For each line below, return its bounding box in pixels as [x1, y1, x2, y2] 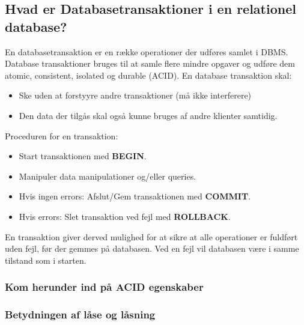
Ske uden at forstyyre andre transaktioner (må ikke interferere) [19, 89, 252, 102]
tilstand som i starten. [5, 254, 87, 266]
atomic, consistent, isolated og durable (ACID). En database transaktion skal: [5, 68, 292, 81]
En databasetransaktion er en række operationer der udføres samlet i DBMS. [5, 45, 288, 58]
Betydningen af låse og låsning [5, 307, 156, 322]
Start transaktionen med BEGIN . [19, 150, 147, 162]
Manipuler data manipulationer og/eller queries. [19, 169, 196, 182]
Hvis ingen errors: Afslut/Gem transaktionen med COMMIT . [19, 190, 251, 202]
